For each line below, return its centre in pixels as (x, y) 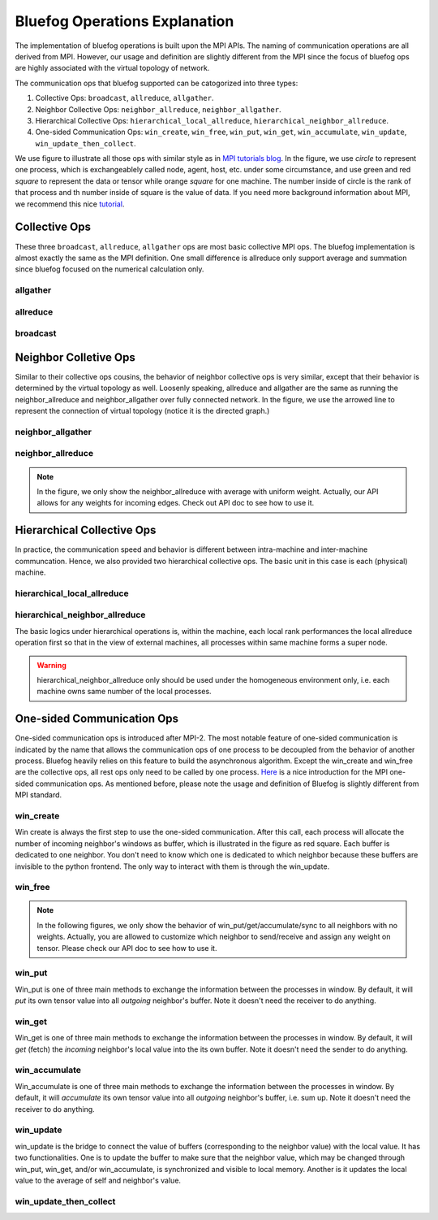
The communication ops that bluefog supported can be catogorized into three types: (157, 83)
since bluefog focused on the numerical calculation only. (109, 269)
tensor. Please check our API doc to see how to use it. (127, 948)
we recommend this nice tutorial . (70, 204)
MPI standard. (39, 795)
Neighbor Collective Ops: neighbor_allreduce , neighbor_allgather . (158, 109)
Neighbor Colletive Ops (75, 357)
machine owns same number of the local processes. (124, 692)
